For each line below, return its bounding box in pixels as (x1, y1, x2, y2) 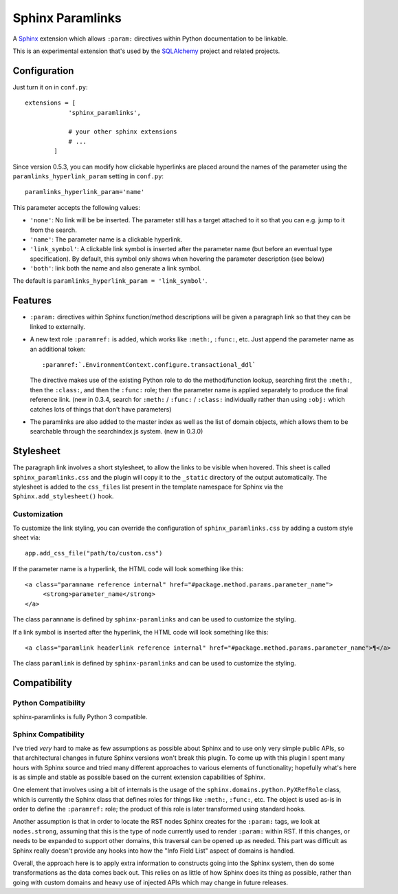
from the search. (30, 226, 77, 234)
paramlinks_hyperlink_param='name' (25, 188, 145, 196)
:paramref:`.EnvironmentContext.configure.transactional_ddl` (42, 361, 256, 368)
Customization (12, 509, 63, 519)
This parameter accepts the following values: (12, 203, 140, 211)
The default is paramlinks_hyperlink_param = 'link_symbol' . (12, 277, 208, 285)
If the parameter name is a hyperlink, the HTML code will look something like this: (12, 564, 244, 573)
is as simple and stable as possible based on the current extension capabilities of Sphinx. (12, 773, 266, 781)
